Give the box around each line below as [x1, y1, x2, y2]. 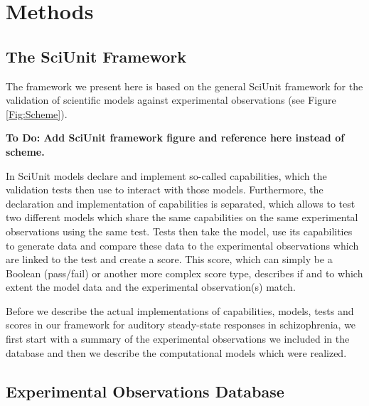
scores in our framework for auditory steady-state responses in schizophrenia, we [6, 317, 356, 332]
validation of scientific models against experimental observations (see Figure [6, 92, 336, 107]
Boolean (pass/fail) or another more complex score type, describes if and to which [6, 265, 363, 280]
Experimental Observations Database [6, 380, 284, 402]
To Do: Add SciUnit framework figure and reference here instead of [6, 130, 345, 145]
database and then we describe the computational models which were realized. [6, 345, 347, 360]
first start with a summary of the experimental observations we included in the [6, 331, 350, 346]
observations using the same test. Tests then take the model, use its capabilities [6, 223, 353, 238]
